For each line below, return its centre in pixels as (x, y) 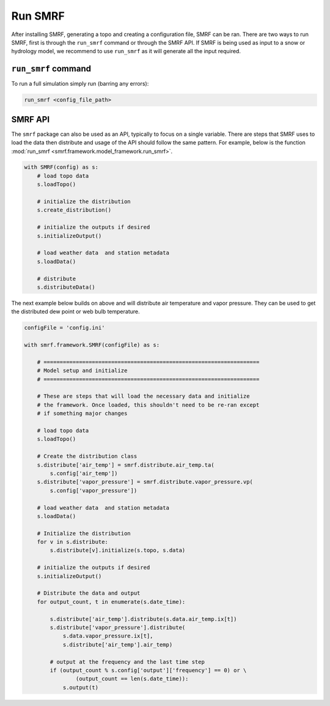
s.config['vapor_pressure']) (94, 490)
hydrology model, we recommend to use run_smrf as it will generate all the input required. (126, 51)
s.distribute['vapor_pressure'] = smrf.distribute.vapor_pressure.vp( (145, 482)
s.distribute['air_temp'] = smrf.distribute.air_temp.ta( (126, 465)
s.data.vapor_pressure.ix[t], (108, 636)
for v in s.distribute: (72, 542)
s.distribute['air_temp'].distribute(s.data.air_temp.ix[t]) (143, 619)
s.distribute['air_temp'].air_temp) (118, 645)
